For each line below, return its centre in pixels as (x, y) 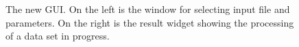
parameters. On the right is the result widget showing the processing (150, 22)
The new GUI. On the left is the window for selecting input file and (148, 9)
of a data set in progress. (58, 36)
